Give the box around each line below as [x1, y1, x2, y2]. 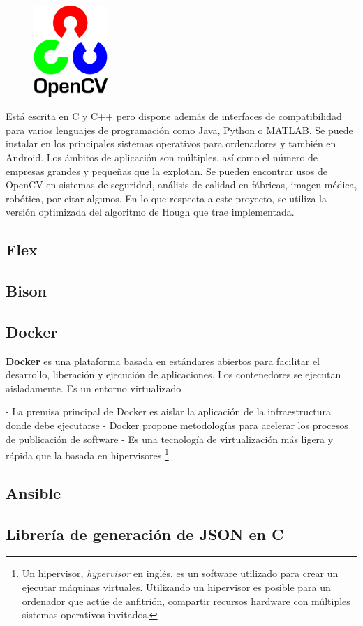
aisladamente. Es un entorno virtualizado [6, 380, 181, 395]
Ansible [6, 482, 61, 503]
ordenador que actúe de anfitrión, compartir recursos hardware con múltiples [22, 593, 350, 608]
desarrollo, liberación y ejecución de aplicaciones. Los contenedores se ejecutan [6, 367, 341, 382]
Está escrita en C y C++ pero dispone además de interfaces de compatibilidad [6, 109, 342, 124]
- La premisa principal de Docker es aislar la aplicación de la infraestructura [6, 404, 332, 419]
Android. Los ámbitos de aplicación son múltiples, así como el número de [6, 149, 318, 164]
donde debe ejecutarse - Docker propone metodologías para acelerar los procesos [6, 418, 348, 433]
